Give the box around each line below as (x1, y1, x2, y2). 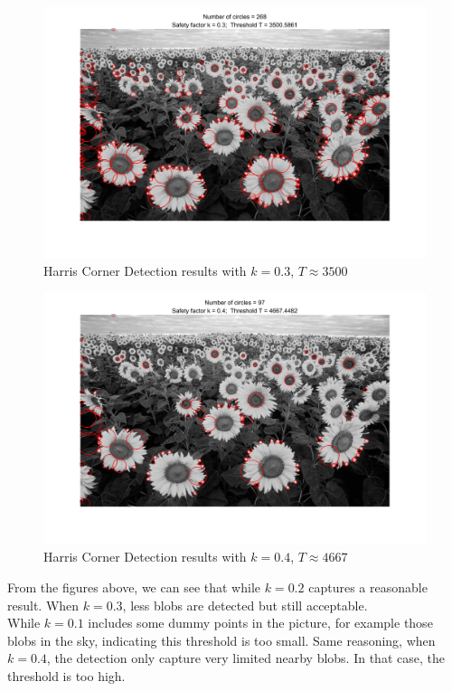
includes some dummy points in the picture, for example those (88, 613, 433, 632)
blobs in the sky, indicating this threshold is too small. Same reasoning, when (7, 630, 436, 649)
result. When (7, 595, 80, 614)
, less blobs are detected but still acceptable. (122, 595, 368, 614)
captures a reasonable (308, 578, 428, 597)
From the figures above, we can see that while (7, 578, 260, 597)
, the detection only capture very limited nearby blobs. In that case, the (46, 648, 445, 667)
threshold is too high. (7, 667, 126, 685)
